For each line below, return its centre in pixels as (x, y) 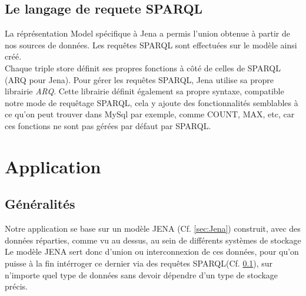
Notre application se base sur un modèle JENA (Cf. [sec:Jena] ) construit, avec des (153, 228)
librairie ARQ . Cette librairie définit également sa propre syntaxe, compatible (144, 91)
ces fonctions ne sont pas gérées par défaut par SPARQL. (108, 125)
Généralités (40, 204)
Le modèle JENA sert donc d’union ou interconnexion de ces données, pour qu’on (152, 251)
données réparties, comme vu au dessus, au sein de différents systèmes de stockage (153, 240)
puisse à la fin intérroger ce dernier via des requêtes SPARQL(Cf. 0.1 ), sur (139, 263)
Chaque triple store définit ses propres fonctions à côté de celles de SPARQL (143, 68)
